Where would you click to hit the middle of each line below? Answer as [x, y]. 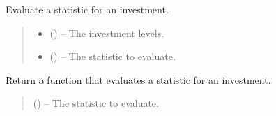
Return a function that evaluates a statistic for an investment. [138, 79]
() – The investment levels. [107, 32]
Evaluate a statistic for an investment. [87, 9]
